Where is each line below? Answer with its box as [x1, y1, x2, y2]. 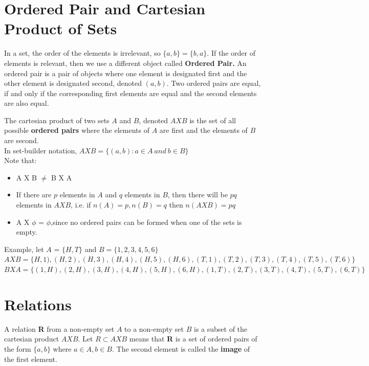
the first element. [4, 353, 57, 364]
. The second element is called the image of [112, 343, 250, 354]
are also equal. [4, 98, 49, 108]
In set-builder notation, [4, 145, 77, 155]
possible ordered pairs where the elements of [4, 125, 149, 135]
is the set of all [189, 115, 236, 125]
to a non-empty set [124, 323, 184, 334]
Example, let [4, 243, 44, 254]
